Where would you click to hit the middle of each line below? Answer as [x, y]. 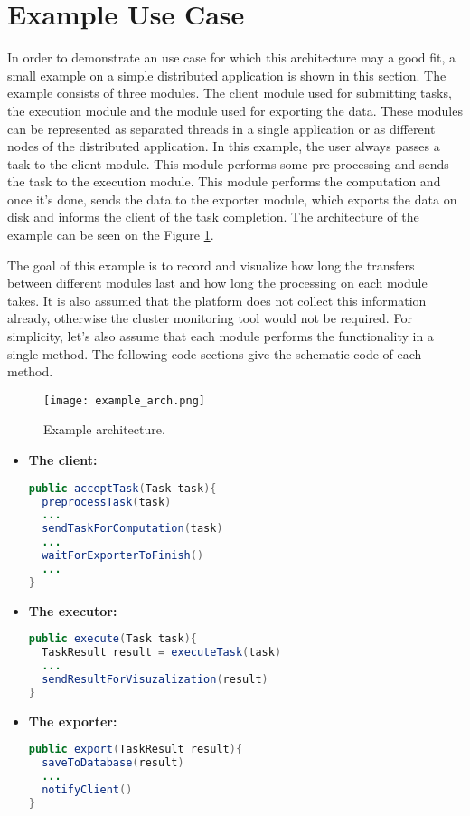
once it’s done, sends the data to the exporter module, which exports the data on [232, 199]
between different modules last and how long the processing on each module [217, 283]
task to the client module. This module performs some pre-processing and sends [228, 163]
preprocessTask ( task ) [107, 502]
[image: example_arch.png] [124, 400]
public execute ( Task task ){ [113, 639]
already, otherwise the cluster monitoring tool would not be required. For [210, 318]
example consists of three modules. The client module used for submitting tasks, [230, 93]
